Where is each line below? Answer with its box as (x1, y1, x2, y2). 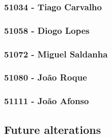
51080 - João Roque (4, 71, 87, 84)
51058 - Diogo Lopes (4, 24, 90, 36)
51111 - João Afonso (4, 94, 89, 107)
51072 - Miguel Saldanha (4, 47, 108, 60)
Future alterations (4, 121, 101, 137)
